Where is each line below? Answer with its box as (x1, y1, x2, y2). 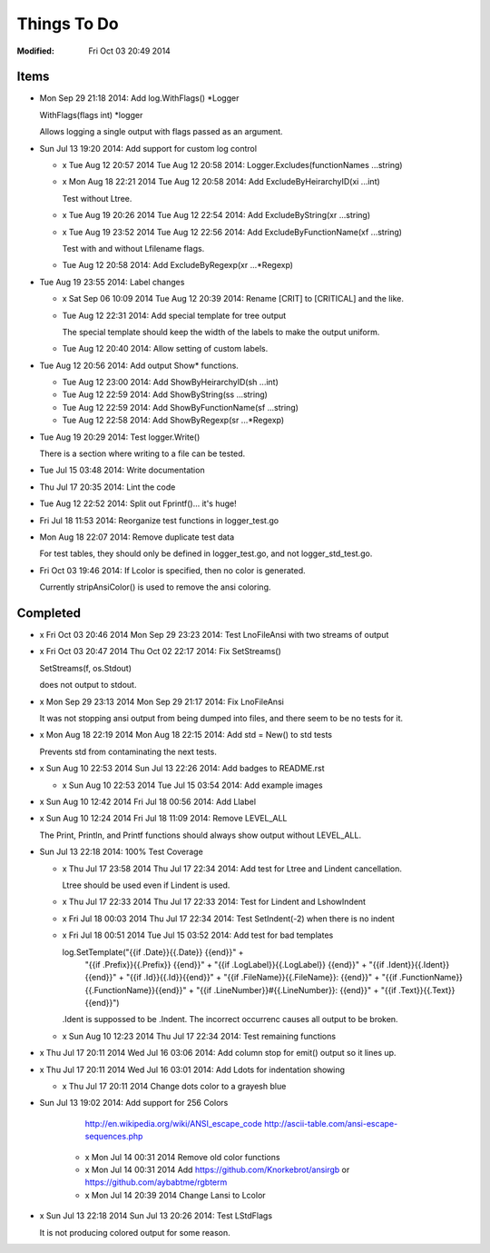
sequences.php (84, 1131, 143, 1142)
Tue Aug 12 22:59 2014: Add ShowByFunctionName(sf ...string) (62, 402, 299, 413)
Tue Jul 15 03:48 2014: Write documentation (39, 464, 205, 476)
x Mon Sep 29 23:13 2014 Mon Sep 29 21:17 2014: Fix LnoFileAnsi (39, 696, 285, 707)
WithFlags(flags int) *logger (39, 109, 143, 120)
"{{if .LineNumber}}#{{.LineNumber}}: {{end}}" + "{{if (195, 984, 397, 995)
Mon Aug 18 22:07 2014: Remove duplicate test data (39, 532, 235, 542)
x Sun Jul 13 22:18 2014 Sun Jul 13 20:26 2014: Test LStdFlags (39, 1210, 272, 1221)
